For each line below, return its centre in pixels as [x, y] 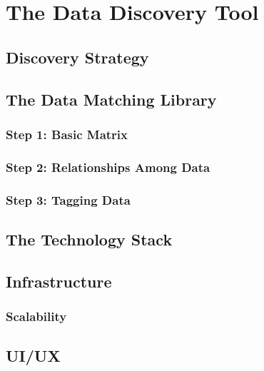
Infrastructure [59, 281]
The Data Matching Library [111, 99]
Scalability [36, 316]
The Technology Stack [89, 239]
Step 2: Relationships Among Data [108, 167]
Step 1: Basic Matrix [67, 134]
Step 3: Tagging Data [68, 199]
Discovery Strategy [77, 57]
